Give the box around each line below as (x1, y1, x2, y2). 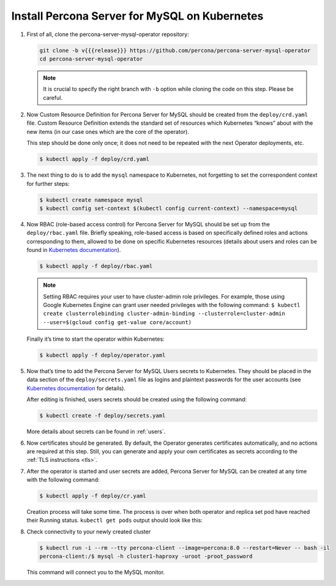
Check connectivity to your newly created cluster (26, 528, 151, 535)
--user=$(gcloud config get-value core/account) (43, 319, 192, 325)
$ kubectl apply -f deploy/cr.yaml (39, 492, 146, 500)
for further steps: (26, 180, 70, 187)
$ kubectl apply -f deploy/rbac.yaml (39, 263, 153, 270)
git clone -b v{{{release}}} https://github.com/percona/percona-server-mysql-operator (39, 46, 311, 54)
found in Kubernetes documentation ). (26, 247, 121, 254)
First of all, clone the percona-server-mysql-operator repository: (26, 31, 189, 38)
